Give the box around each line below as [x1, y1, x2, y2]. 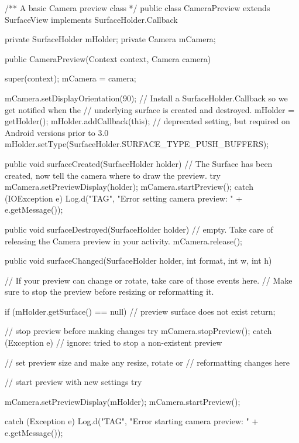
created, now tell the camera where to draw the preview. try [5, 169, 221, 181]
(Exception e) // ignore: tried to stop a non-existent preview [5, 336, 222, 349]
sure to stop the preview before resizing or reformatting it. [5, 285, 214, 298]
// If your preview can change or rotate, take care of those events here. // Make [5, 274, 293, 286]
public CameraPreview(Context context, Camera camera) [5, 52, 211, 64]
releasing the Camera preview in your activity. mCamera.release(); [5, 234, 242, 247]
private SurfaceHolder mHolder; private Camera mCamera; [5, 33, 216, 45]
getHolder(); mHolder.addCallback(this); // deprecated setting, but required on [5, 115, 290, 127]
